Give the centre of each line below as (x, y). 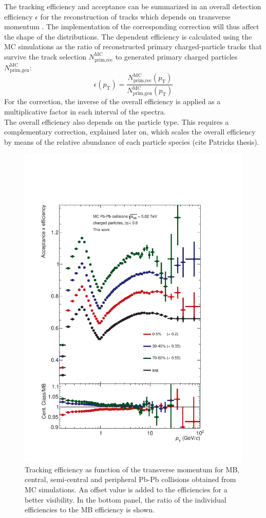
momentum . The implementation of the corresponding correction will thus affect (132, 26)
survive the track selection (45, 56)
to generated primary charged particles (176, 56)
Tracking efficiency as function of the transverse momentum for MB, (132, 469)
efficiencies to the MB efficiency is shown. (90, 510)
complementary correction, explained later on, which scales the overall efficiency (130, 132)
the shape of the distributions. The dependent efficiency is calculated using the (128, 36)
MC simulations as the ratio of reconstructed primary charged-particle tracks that (133, 46)
